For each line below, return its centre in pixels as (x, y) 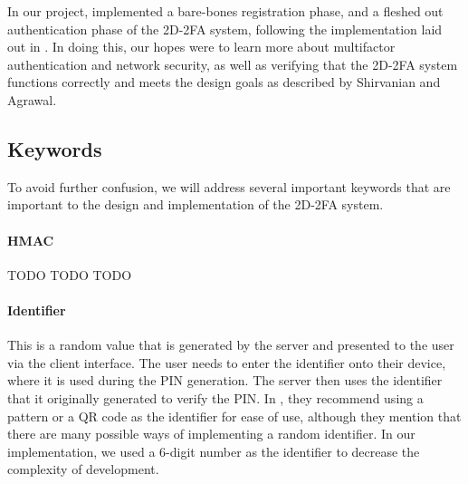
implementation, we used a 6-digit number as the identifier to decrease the (214, 451)
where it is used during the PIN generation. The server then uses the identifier (225, 380)
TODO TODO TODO (70, 274)
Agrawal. (32, 99)
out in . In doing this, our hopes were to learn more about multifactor (201, 47)
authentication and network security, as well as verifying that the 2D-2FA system (233, 64)
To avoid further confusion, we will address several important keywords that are (229, 186)
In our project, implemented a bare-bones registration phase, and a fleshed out (225, 11)
